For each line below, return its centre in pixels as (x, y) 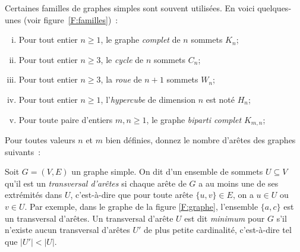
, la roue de (121, 79)
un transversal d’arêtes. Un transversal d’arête (89, 218)
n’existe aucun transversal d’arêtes (67, 230)
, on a (243, 195)
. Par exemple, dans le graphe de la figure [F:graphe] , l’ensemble (141, 206)
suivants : (23, 151)
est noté (220, 99)
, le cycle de (122, 59)
